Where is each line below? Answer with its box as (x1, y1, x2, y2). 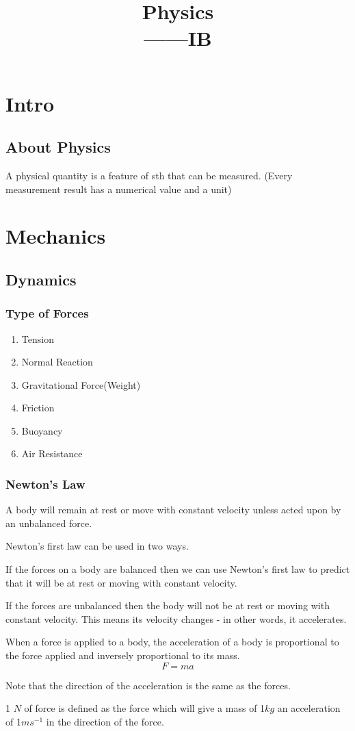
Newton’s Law (5, 476, 86, 492)
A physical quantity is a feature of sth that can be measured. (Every (5, 168, 293, 182)
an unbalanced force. (5, 515, 92, 530)
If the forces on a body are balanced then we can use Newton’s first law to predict (5, 562, 350, 576)
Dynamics (5, 268, 77, 290)
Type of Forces (5, 305, 89, 322)
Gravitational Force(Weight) (21, 377, 141, 392)
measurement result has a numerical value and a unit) (5, 181, 232, 196)
